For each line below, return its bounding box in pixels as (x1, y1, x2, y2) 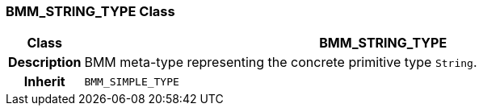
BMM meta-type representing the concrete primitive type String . (84, 54, 477, 71)
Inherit (23, 73, 65, 90)
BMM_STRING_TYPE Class (6, 3, 175, 19)
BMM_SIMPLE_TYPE (84, 75, 179, 88)
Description (8, 54, 82, 71)
